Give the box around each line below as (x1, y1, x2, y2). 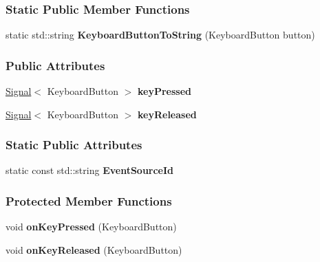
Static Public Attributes (6, 136, 142, 153)
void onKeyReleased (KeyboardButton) (6, 242, 182, 256)
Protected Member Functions (6, 192, 172, 209)
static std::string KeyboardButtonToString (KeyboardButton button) (6, 28, 315, 42)
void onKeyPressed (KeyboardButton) (6, 219, 177, 234)
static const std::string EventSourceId (6, 163, 174, 177)
